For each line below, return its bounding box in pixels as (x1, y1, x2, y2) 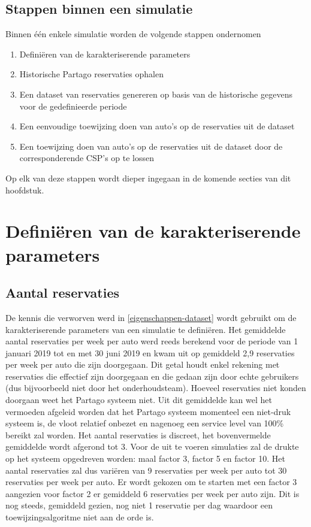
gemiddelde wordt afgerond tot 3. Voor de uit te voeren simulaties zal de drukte (5, 440, 299, 453)
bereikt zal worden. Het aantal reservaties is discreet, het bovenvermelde (5, 428, 271, 441)
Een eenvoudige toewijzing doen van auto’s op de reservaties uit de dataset (19, 120, 295, 132)
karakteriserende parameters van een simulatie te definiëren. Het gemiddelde (5, 323, 286, 335)
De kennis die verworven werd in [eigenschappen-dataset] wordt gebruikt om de (5, 311, 297, 323)
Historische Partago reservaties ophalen (19, 68, 164, 80)
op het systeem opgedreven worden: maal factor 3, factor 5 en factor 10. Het (5, 452, 285, 465)
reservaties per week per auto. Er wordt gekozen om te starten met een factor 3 (5, 475, 297, 488)
